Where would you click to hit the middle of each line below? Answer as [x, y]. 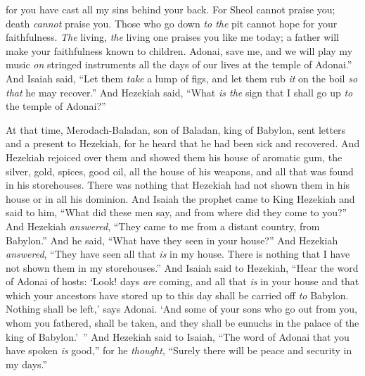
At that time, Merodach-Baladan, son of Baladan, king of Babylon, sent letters [176, 129]
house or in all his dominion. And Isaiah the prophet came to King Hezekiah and [180, 198]
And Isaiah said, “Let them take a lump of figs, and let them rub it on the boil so [182, 78]
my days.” [27, 364]
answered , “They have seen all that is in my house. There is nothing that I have [178, 254]
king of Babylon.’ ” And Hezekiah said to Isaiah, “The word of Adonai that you [178, 336]
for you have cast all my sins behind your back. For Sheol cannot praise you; [171, 9]
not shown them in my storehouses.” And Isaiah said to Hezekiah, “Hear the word [182, 267]
